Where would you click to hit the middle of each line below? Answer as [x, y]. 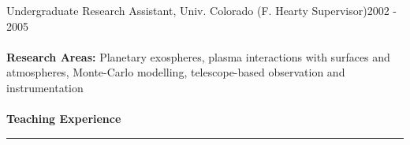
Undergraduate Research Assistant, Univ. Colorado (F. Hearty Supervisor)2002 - [201, 10]
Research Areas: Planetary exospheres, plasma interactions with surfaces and [198, 56]
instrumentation [45, 87]
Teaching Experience [64, 119]
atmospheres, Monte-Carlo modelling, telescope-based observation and [176, 72]
